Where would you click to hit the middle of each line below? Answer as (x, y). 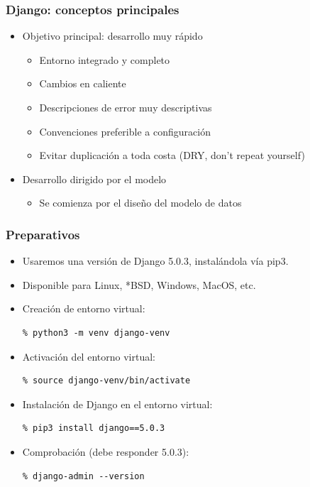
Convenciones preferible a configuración (125, 131)
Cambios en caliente (83, 83)
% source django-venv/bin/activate (106, 381)
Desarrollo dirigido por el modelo (94, 179)
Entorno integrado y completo (105, 59)
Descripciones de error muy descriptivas (126, 107)
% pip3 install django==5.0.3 (94, 428)
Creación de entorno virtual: (84, 308)
